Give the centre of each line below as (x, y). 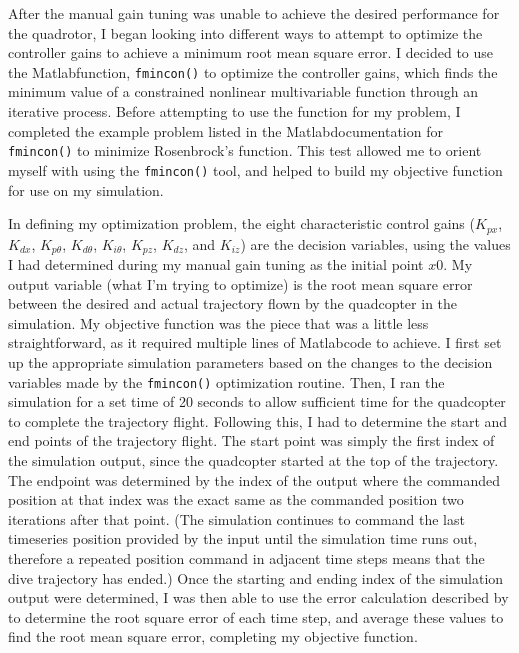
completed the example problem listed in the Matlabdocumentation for (225, 130)
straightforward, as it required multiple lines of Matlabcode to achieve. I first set (255, 342)
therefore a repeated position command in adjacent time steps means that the (246, 558)
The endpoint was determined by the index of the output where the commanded (254, 479)
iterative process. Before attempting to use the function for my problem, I (234, 111)
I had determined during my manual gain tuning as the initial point (216, 264)
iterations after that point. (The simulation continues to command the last (236, 518)
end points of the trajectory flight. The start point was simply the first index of (251, 440)
